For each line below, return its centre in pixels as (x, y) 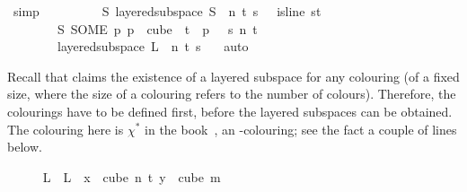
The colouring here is (66, 129)
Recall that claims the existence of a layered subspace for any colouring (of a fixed (233, 76)
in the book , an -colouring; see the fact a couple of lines (301, 129)
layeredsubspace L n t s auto (153, 46)
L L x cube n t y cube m (132, 176)
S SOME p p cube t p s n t (157, 28)
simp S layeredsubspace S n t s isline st (167, 11)
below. (25, 147)
